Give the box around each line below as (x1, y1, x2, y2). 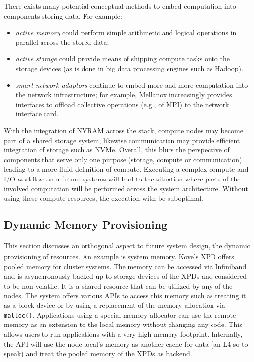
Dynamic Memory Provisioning (4, 217, 168, 232)
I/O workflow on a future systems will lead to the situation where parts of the (4, 173, 241, 183)
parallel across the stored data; (15, 36, 109, 47)
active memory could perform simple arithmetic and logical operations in (15, 27, 237, 37)
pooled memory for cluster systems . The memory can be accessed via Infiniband (4, 261, 247, 271)
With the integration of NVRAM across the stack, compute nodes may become (4, 125, 243, 135)
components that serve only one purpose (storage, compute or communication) (4, 154, 242, 164)
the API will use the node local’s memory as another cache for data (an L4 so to (4, 338, 248, 349)
